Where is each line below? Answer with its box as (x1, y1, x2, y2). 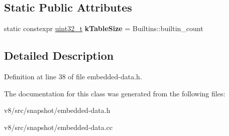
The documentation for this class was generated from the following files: (4, 88, 225, 98)
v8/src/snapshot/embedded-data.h (4, 105, 110, 115)
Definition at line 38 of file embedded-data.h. (4, 71, 142, 81)
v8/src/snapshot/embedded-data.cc (4, 121, 113, 132)
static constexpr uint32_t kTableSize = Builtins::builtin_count (4, 23, 203, 34)
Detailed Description (4, 48, 114, 63)
